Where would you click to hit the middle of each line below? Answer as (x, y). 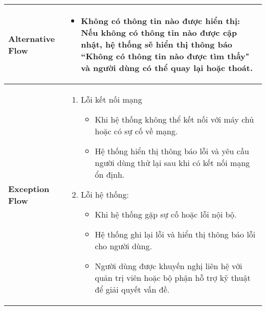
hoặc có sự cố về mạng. (136, 131)
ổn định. (110, 174)
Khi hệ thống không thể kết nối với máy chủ (174, 119)
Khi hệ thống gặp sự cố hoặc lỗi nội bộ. (166, 214)
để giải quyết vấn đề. (132, 289)
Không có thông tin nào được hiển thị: (161, 21)
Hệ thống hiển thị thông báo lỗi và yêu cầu (172, 151)
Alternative (32, 38)
